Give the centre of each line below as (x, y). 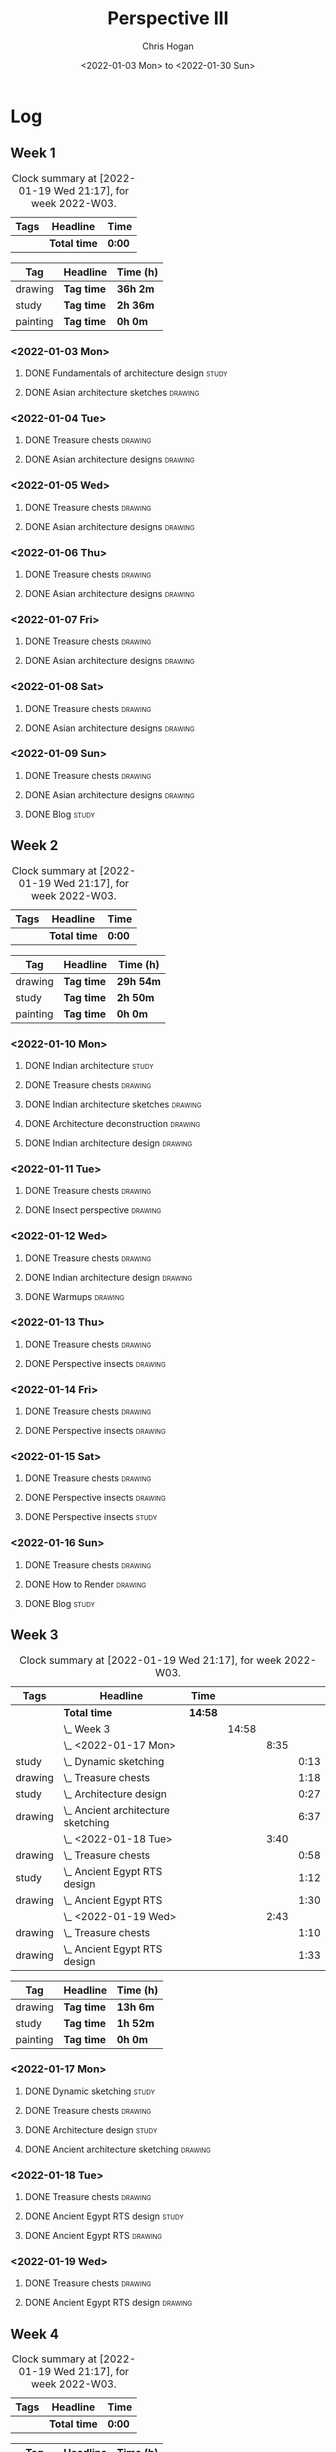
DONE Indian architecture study (89, 1065)
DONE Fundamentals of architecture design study (126, 373)
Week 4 (35, 2333)
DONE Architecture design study (91, 2129)
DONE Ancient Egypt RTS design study (104, 2216)
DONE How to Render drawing (85, 1584)
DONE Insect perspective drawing (93, 1210)
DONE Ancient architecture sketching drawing (118, 2149)
